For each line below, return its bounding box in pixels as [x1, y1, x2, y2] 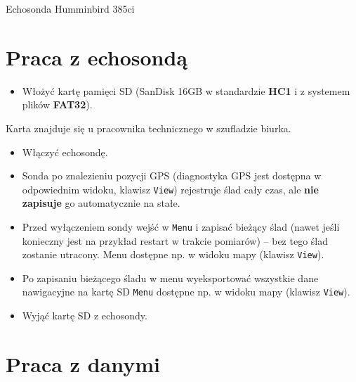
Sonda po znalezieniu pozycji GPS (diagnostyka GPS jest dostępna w [22, 168, 322, 183]
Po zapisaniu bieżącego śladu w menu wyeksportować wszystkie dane [22, 270, 319, 285]
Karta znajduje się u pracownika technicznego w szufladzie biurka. [6, 120, 291, 135]
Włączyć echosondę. [22, 144, 108, 159]
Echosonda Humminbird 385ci [6, 1, 135, 15]
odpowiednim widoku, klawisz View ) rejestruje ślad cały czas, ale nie [22, 182, 319, 196]
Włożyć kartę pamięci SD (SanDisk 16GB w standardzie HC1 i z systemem [22, 83, 350, 98]
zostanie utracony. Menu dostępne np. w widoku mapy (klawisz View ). [22, 247, 324, 262]
